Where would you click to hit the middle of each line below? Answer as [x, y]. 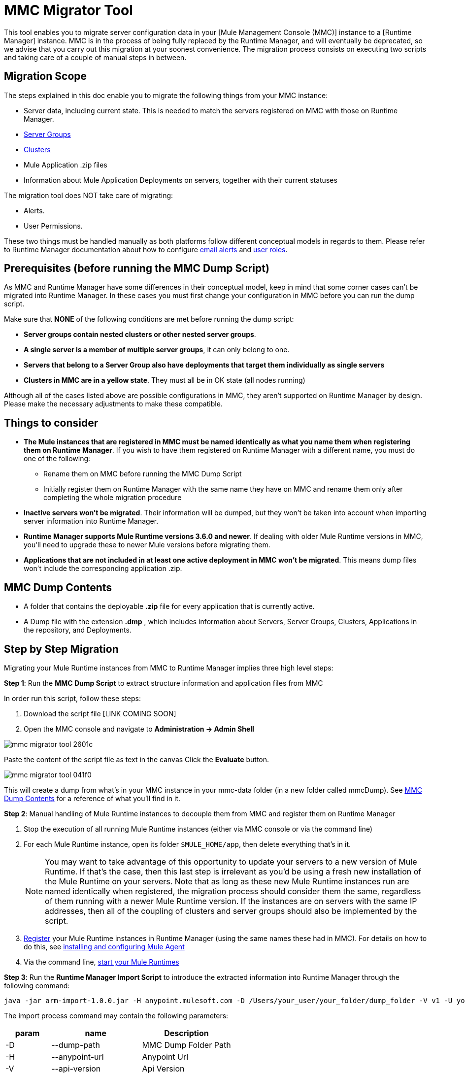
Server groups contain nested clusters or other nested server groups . [140, 335]
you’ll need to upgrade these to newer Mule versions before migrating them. [147, 545]
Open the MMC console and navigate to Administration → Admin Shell [139, 729]
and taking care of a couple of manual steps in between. [95, 57]
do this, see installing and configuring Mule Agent [104, 946]
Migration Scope [46, 76]
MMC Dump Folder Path [186, 1045]
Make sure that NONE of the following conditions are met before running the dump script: [149, 319]
